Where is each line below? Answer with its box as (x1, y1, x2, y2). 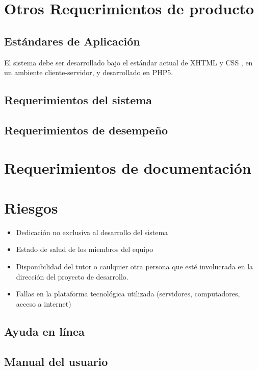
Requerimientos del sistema (4, 92, 152, 108)
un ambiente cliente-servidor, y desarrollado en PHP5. (4, 67, 173, 78)
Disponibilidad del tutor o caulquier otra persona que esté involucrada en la (16, 261, 253, 272)
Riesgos (4, 197, 58, 218)
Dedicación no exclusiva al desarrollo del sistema (16, 226, 168, 237)
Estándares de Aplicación (4, 33, 140, 49)
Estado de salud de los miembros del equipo (16, 244, 153, 255)
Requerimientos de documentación (4, 157, 251, 178)
